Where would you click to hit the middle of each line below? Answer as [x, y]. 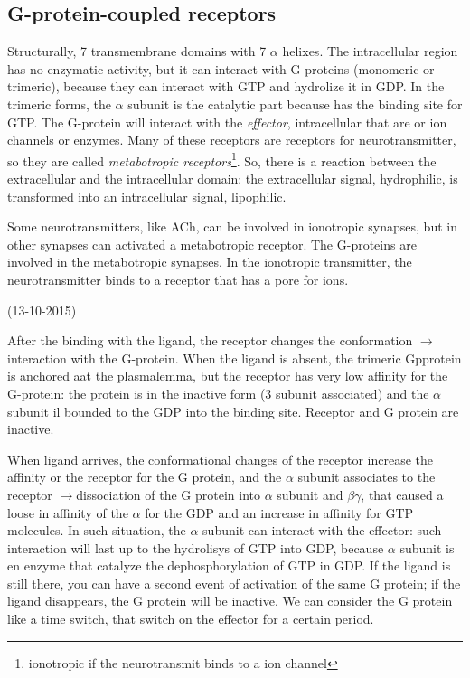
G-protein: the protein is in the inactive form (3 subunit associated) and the [218, 393]
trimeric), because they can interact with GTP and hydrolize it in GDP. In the [226, 86]
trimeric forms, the [59, 104]
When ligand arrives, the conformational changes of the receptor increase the [221, 459]
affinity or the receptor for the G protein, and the [145, 477]
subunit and [310, 494]
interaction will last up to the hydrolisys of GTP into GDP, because [196, 547]
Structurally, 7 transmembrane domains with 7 [137, 51]
